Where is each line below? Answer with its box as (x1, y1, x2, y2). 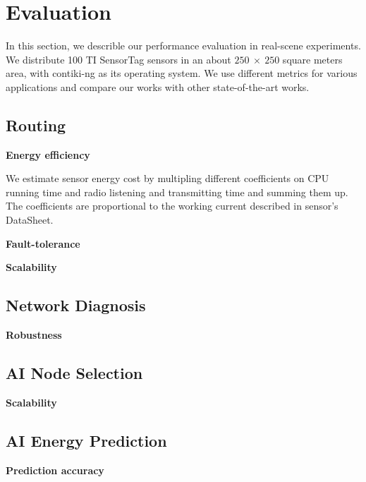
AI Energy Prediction (6, 429, 167, 451)
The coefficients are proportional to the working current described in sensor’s (6, 198, 338, 213)
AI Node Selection (6, 362, 143, 384)
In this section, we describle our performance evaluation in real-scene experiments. (6, 38, 361, 53)
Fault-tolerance (6, 236, 80, 251)
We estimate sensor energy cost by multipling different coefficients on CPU (6, 171, 329, 186)
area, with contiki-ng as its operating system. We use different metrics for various (6, 66, 358, 80)
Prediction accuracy (6, 462, 104, 477)
